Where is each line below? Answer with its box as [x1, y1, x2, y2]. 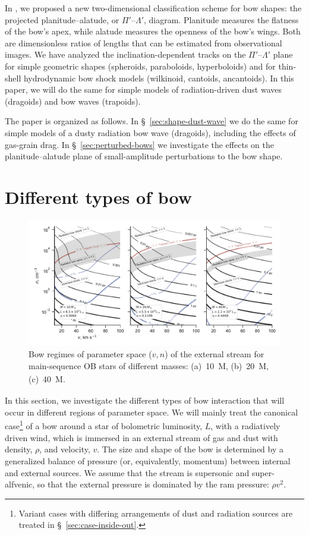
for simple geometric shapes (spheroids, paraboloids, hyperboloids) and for [5, 59, 276, 72]
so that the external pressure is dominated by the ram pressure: [37, 478, 269, 490]
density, [5, 443, 33, 455]
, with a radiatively [210, 420, 280, 432]
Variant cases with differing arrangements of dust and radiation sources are [18, 506, 293, 519]
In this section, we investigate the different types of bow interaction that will [5, 394, 285, 407]
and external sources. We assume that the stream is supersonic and [5, 466, 250, 479]
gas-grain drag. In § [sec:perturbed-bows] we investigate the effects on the [5, 138, 274, 150]
